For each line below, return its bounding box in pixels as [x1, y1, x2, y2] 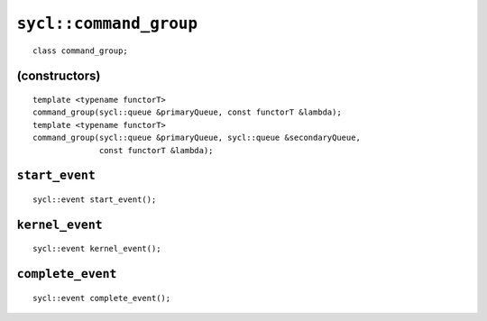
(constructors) [16, 69, 101, 84]
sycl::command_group [16, 14, 198, 33]
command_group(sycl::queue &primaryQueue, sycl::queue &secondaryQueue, [32, 133, 361, 143]
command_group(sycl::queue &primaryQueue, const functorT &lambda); [32, 107, 342, 117]
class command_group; [32, 45, 128, 56]
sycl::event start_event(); [32, 194, 157, 205]
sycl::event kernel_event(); [32, 243, 161, 254]
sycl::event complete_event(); [32, 293, 171, 303]
